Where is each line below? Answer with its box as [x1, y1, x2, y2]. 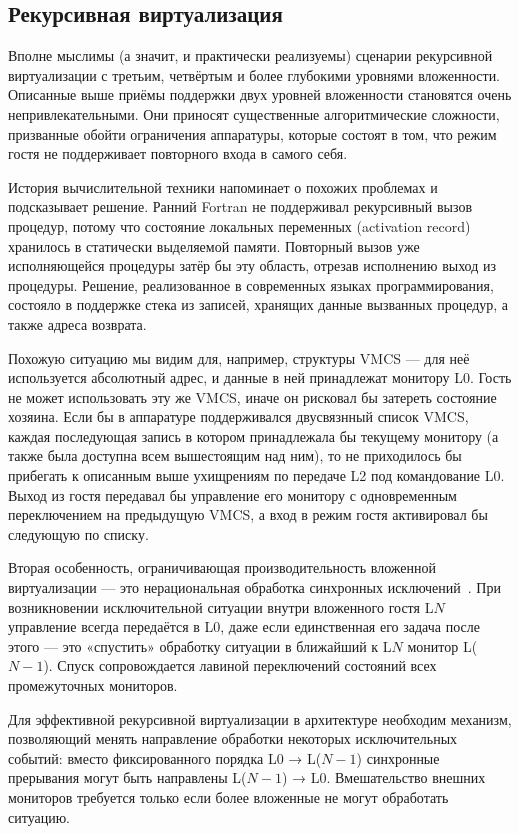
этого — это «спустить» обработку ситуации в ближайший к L [8, 635, 392, 656]
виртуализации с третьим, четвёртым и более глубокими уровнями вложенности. [8, 64, 501, 85]
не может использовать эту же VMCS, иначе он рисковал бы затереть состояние [8, 386, 497, 407]
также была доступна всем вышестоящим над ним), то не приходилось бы [8, 445, 462, 466]
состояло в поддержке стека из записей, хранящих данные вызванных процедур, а [8, 294, 509, 315]
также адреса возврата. [8, 313, 147, 334]
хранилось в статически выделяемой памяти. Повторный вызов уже [8, 235, 420, 256]
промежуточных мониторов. [8, 675, 178, 696]
